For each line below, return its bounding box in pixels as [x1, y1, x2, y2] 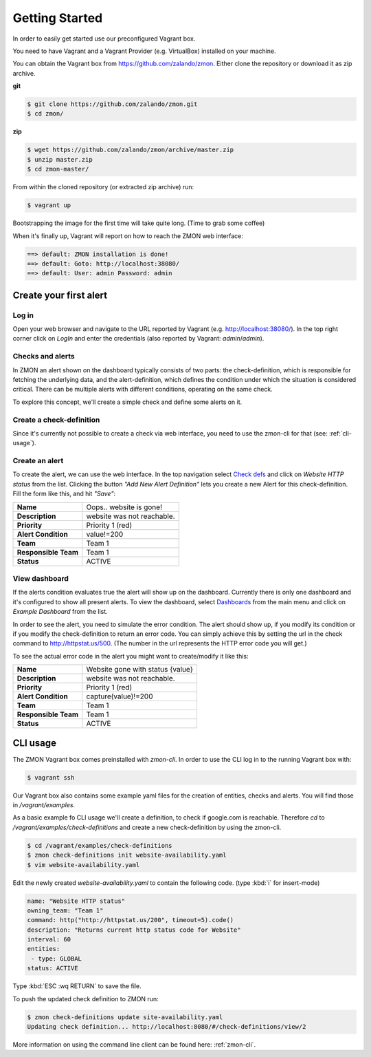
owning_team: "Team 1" [27, 906, 104, 915]
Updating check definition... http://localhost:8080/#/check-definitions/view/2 [27, 1023, 306, 1030]
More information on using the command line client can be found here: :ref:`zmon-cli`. [12, 1040, 256, 1049]
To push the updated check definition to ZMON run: [12, 994, 159, 1003]
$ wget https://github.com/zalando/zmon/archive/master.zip [27, 146, 234, 154]
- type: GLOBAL [31, 954, 82, 963]
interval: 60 [27, 936, 71, 943]
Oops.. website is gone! [86, 502, 163, 512]
